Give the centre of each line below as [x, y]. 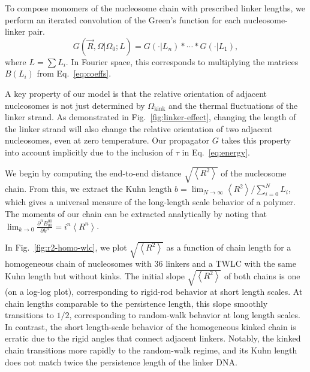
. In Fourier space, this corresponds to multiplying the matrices [182, 61]
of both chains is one [262, 275]
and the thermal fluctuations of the [233, 105]
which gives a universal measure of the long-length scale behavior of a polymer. [150, 202]
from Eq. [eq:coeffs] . [74, 73]
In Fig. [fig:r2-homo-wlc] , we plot [66, 247]
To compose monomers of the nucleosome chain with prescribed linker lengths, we [155, 8]
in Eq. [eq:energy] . [216, 152]
